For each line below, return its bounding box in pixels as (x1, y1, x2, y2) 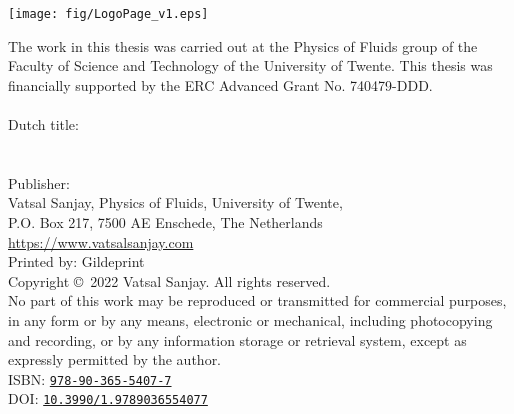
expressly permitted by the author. (8, 349, 222, 370)
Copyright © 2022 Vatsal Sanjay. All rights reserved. (8, 270, 331, 291)
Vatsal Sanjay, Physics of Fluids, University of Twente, (8, 192, 343, 213)
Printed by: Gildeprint (8, 251, 145, 272)
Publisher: (8, 172, 70, 193)
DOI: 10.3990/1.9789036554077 (8, 388, 208, 409)
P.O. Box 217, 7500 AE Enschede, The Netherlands (8, 212, 323, 232)
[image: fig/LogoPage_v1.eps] (8, 7, 209, 21)
